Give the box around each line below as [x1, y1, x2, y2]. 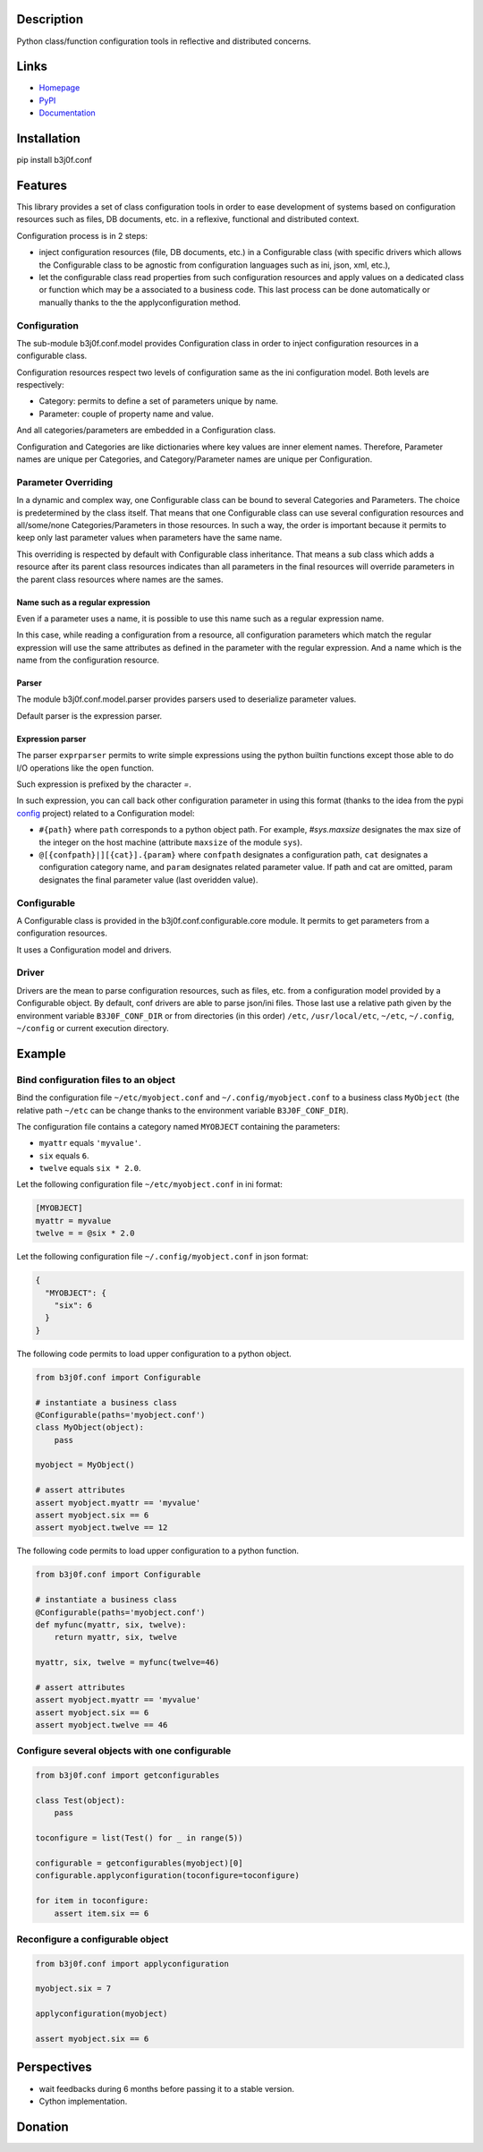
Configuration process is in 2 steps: [16, 230, 148, 241]
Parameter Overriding [16, 475, 114, 488]
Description [16, 12, 84, 27]
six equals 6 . [38, 1150, 89, 1161]
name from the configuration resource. [16, 654, 160, 666]
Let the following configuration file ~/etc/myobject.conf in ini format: [16, 1179, 284, 1190]
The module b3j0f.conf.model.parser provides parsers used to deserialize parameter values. [16, 694, 357, 705]
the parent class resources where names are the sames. [16, 574, 224, 585]
